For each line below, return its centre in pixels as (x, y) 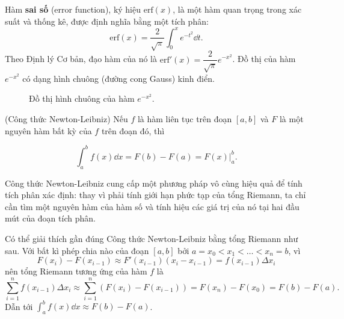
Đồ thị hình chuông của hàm (82, 98)
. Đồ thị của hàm (264, 59)
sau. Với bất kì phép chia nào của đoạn (77, 250)
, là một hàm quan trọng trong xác (237, 9)
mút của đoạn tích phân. (50, 218)
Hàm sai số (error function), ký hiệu (73, 9)
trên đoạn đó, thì (133, 130)
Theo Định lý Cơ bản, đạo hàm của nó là (81, 59)
